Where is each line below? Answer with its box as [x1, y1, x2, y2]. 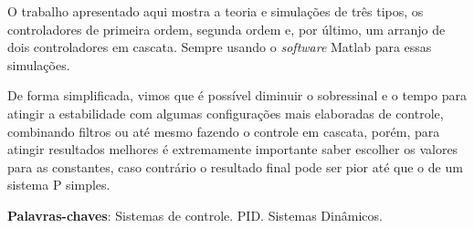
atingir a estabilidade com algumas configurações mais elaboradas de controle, [7, 103, 444, 122]
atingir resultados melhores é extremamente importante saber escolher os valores [7, 140, 458, 159]
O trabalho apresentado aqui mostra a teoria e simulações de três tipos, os [7, 2, 424, 20]
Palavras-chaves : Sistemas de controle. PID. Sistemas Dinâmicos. [7, 205, 383, 224]
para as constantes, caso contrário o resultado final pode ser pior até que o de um [7, 157, 463, 176]
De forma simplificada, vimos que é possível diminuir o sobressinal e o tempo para [7, 86, 467, 105]
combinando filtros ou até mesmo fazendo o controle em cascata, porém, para [7, 121, 440, 140]
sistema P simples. [7, 175, 111, 194]
